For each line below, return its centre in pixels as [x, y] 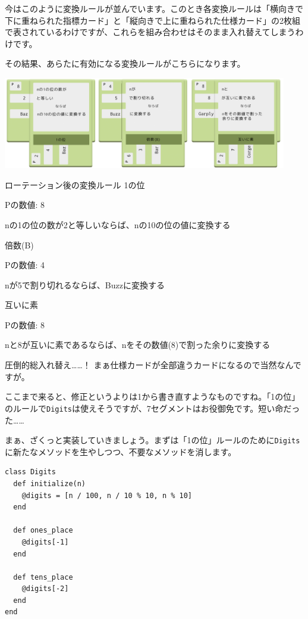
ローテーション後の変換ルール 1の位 [75, 184]
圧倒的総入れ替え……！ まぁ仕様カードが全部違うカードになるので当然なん [149, 365]
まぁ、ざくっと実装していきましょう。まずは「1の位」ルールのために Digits [153, 440]
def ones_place [43, 531]
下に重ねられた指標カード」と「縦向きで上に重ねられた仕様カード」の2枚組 [153, 20]
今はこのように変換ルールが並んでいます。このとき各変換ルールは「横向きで [154, 8]
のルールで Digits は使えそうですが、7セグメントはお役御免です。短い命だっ [153, 408]
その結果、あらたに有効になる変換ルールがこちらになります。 [125, 63]
